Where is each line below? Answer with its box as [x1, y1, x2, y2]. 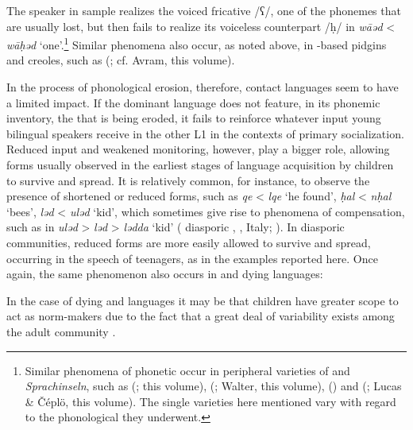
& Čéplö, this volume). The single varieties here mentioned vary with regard [25, 393, 396, 409]
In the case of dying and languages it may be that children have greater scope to [6, 292, 399, 308]
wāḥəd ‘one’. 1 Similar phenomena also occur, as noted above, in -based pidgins [6, 34, 387, 52]
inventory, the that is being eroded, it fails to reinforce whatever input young [6, 110, 381, 126]
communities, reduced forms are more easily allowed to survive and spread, [6, 234, 371, 250]
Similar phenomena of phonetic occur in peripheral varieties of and [25, 362, 350, 378]
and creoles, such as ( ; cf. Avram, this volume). [6, 52, 235, 68]
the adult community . [6, 323, 116, 339]
